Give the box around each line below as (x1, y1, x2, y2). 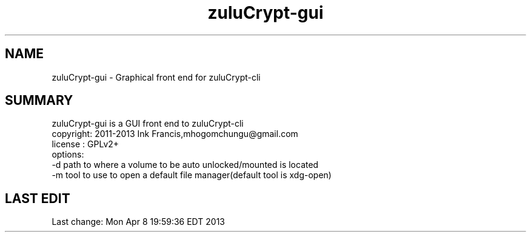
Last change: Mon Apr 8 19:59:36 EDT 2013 (52, 216, 225, 227)
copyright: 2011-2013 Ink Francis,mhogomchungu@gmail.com (52, 129, 298, 139)
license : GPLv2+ (52, 139, 119, 150)
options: (52, 149, 84, 160)
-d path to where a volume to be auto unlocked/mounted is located (52, 159, 319, 170)
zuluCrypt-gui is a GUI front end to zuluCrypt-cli (52, 118, 244, 129)
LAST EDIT (5, 190, 70, 206)
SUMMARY (5, 93, 73, 108)
